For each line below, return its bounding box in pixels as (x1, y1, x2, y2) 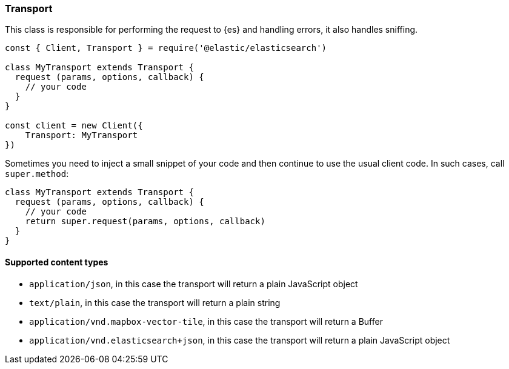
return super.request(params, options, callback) (25, 216, 265, 227)
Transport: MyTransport (25, 130, 138, 141)
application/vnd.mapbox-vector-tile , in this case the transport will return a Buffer (29, 316, 383, 327)
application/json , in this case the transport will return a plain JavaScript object (29, 278, 358, 289)
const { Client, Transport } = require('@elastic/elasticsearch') (5, 43, 327, 53)
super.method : (5, 168, 69, 179)
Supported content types (5, 256, 108, 267)
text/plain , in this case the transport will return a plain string (29, 297, 281, 308)
